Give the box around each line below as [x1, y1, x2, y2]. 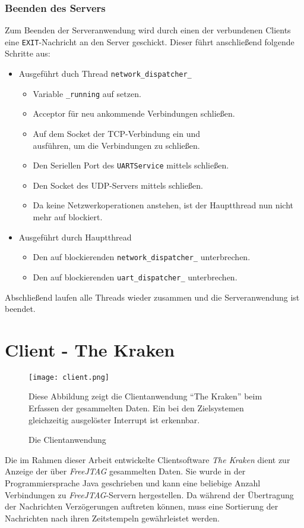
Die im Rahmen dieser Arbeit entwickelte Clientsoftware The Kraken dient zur [5, 453, 290, 465]
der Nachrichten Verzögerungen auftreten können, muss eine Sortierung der [5, 500, 278, 513]
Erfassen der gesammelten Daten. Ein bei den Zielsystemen [28, 402, 244, 414]
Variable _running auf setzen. [33, 87, 141, 99]
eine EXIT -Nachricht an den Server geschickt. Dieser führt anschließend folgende [5, 35, 294, 48]
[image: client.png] [28, 373, 110, 382]
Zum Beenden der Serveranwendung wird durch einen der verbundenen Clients [5, 24, 291, 36]
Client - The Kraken [5, 337, 175, 361]
